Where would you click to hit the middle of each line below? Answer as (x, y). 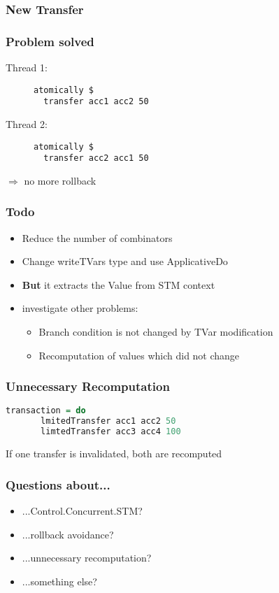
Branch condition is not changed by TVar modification (156, 332)
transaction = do (46, 411)
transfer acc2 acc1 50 (96, 158)
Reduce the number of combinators (97, 237)
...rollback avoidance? (68, 534)
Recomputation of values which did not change (139, 355)
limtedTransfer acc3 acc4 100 (111, 432)
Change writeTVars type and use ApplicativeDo (125, 261)
